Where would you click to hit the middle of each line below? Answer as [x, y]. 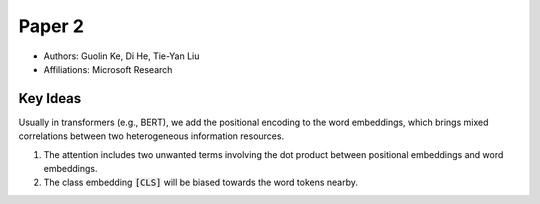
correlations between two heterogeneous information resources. [151, 136]
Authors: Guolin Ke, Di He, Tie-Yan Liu [121, 56]
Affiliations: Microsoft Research [108, 69]
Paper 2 [51, 26]
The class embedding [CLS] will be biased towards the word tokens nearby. [201, 182]
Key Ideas [50, 98]
